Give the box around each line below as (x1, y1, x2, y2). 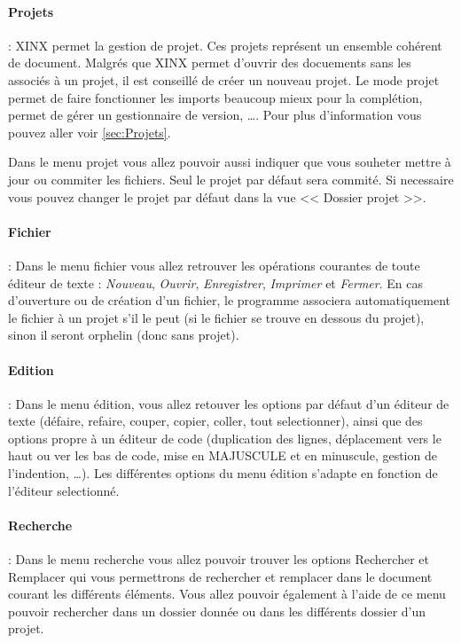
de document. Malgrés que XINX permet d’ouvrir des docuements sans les (8, 53, 411, 72)
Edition (8, 360, 54, 379)
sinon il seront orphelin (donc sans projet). (8, 325, 239, 344)
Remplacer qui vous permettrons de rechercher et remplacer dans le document (8, 567, 433, 585)
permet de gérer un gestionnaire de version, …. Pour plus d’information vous (8, 106, 422, 124)
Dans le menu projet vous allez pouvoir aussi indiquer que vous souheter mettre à (8, 153, 451, 171)
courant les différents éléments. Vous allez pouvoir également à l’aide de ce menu (8, 584, 446, 603)
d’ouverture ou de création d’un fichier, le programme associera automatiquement (8, 291, 450, 310)
